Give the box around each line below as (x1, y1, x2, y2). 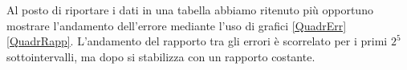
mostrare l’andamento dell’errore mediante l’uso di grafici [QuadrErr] (6, 17, 347, 33)
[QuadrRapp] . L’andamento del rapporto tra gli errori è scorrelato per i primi (6, 33, 388, 49)
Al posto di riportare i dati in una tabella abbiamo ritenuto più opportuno (6, 2, 373, 17)
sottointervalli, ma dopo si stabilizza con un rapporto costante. (6, 48, 315, 64)
